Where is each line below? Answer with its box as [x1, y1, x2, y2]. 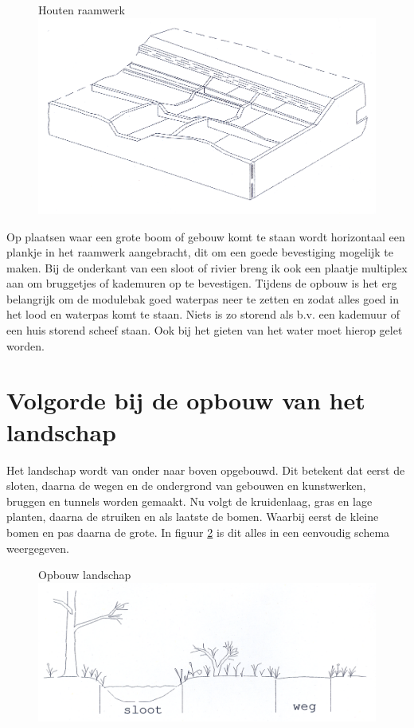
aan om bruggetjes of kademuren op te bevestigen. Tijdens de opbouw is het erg [6, 275, 397, 292]
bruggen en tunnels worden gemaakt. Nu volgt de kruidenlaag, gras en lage [6, 492, 373, 509]
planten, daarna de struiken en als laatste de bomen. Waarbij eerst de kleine [6, 508, 379, 525]
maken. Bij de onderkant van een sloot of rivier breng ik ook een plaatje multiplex [6, 259, 408, 276]
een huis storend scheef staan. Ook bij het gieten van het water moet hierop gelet [6, 322, 403, 339]
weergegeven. [6, 539, 69, 556]
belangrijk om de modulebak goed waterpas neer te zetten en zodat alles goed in [6, 290, 399, 307]
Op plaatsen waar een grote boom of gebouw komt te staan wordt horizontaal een [6, 228, 405, 245]
